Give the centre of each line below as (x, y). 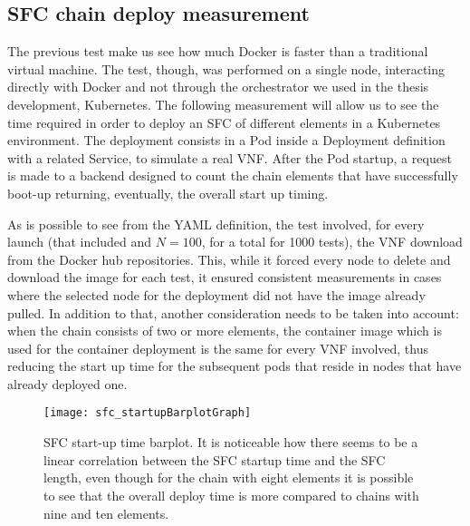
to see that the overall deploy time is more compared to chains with (231, 495)
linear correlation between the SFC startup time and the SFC (215, 459)
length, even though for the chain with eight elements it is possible (229, 477)
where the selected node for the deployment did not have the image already (216, 294)
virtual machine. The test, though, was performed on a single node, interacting (226, 68)
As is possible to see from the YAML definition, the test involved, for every (216, 224)
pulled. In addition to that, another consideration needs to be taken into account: (233, 312)
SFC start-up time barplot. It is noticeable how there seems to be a (231, 442)
